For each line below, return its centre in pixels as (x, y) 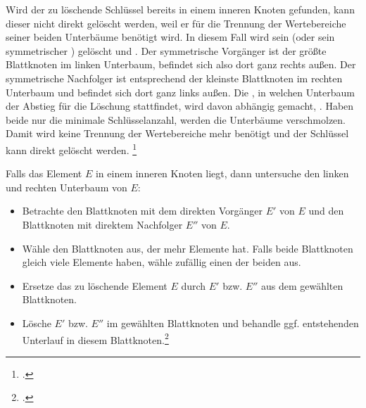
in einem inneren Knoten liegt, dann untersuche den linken (222, 173)
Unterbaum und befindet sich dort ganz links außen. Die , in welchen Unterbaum (180, 92)
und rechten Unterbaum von (67, 187)
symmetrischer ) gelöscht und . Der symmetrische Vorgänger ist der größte (166, 50)
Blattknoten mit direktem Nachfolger (102, 224)
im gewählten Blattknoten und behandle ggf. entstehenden (233, 323)
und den (326, 211)
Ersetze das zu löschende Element (95, 285)
